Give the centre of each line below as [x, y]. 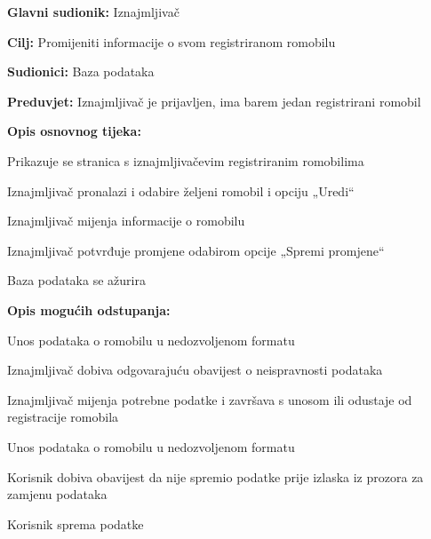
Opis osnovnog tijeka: [74, 131]
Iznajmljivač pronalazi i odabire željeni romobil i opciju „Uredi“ [181, 190]
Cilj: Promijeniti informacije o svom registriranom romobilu [172, 41]
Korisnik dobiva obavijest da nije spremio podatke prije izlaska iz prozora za [215, 476]
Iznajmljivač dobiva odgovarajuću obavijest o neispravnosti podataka [195, 370]
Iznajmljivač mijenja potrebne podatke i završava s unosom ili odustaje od [210, 399]
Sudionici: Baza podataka [81, 71]
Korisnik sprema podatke [76, 523]
